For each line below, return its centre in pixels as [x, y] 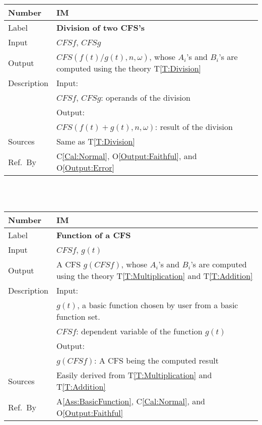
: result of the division [194, 127]
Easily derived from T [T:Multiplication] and [134, 375]
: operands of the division [146, 97]
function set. [78, 317]
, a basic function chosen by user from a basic [158, 305]
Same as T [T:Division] [95, 141]
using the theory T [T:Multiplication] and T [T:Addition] [154, 276]
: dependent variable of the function [139, 331]
